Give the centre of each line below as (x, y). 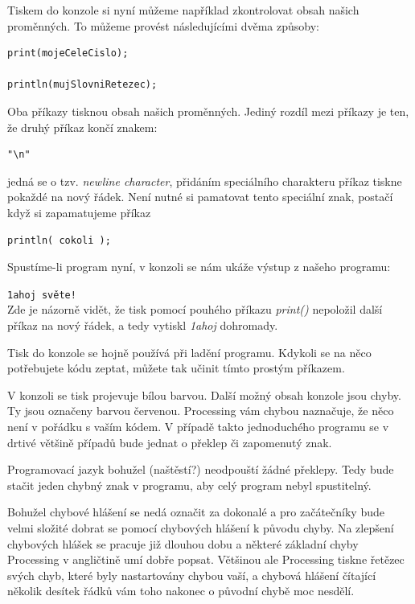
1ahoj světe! (42, 295)
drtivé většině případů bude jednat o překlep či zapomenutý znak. (170, 442)
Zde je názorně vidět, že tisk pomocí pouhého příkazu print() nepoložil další (195, 309)
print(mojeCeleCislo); (68, 53)
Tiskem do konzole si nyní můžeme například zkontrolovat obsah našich (183, 10)
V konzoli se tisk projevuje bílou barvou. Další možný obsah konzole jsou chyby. (204, 394)
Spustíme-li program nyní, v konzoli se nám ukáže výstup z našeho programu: (199, 267)
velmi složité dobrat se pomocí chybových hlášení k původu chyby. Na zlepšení (201, 527)
